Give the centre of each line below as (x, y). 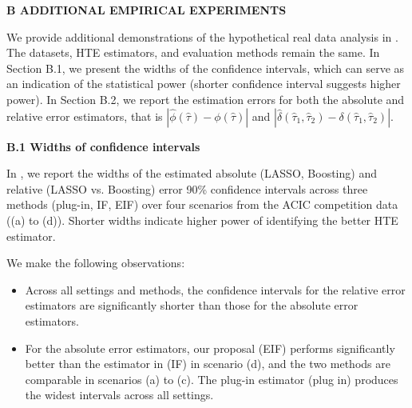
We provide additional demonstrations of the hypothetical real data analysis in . (202, 36)
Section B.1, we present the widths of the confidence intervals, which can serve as (206, 68)
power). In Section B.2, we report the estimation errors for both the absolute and (206, 99)
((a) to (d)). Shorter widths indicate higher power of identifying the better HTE (202, 220)
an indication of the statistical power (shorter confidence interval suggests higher (204, 84)
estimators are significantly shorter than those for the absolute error (192, 305)
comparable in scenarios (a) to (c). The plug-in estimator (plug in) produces (212, 379)
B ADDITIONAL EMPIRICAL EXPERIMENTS (147, 10)
